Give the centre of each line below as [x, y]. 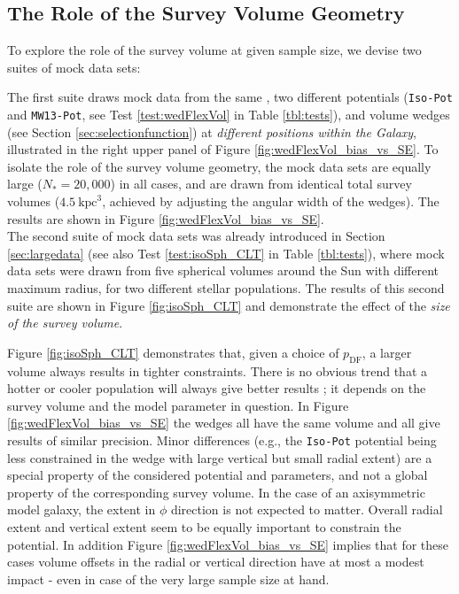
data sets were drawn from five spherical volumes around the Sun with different [223, 270]
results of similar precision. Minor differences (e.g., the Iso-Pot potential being [222, 440]
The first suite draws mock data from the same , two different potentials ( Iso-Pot [230, 97]
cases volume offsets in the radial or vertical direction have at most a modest [216, 562]
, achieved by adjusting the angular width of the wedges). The [271, 201]
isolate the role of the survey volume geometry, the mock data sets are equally [219, 166]
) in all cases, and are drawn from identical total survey [261, 184]
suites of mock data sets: [74, 67]
